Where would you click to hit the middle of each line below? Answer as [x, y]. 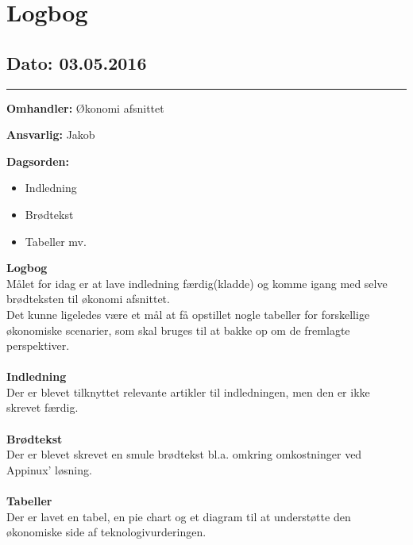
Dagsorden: [38, 161]
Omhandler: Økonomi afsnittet [85, 107]
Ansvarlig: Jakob [51, 134]
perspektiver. [38, 345]
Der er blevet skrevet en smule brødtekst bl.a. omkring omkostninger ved [184, 454]
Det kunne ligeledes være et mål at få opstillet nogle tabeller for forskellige [188, 314]
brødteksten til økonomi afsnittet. [88, 299]
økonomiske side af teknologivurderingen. [106, 532]
